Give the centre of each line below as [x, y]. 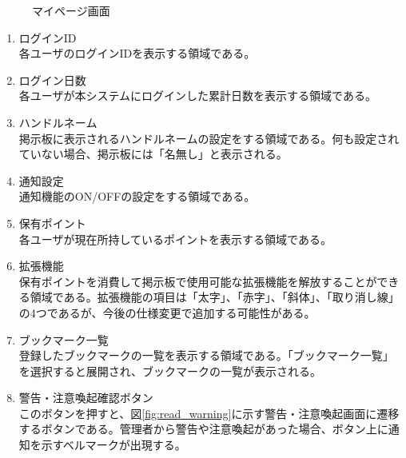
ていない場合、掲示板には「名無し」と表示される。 [153, 154]
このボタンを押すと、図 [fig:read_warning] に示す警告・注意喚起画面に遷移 [209, 413]
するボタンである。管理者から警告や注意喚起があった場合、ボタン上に [203, 429]
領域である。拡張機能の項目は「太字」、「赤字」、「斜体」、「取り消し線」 [215, 297]
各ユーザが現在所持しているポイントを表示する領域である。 [175, 239]
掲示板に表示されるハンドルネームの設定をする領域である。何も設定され [209, 138]
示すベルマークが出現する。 [113, 445]
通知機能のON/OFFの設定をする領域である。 [137, 196]
